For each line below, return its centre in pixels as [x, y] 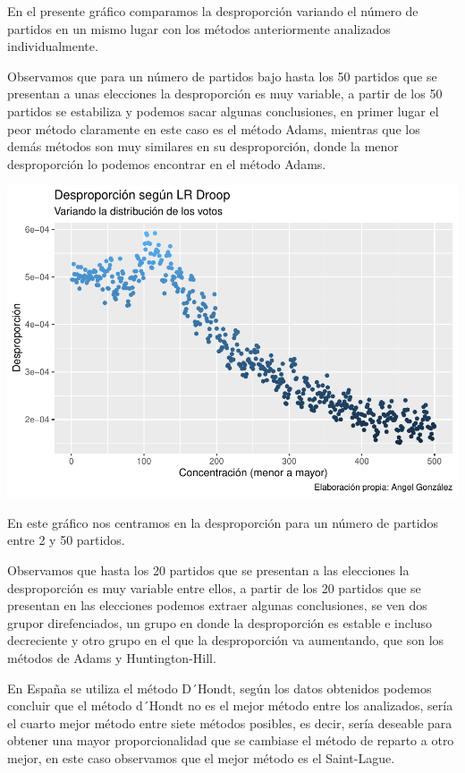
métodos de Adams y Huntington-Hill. [112, 658]
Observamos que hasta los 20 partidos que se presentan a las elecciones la [208, 570]
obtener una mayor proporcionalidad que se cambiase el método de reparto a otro [231, 740]
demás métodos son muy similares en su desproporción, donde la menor [203, 146]
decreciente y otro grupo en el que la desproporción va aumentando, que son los [226, 640]
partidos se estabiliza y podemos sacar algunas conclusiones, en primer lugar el [223, 110]
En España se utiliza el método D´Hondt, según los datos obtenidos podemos [220, 688]
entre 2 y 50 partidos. [66, 540]
